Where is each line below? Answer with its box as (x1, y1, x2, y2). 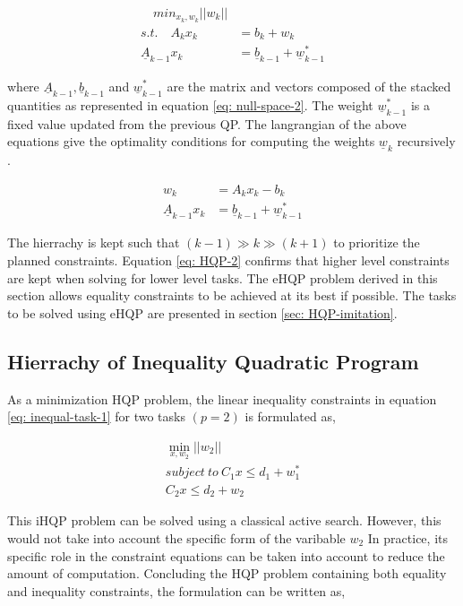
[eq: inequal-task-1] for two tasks (7, 407, 185, 426)
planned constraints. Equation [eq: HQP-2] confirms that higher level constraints (7, 250, 450, 269)
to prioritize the (333, 233, 420, 252)
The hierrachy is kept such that (7, 233, 180, 252)
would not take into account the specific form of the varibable (7, 529, 346, 547)
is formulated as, (244, 407, 336, 426)
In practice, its (367, 529, 448, 547)
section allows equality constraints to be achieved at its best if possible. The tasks (7, 286, 457, 305)
